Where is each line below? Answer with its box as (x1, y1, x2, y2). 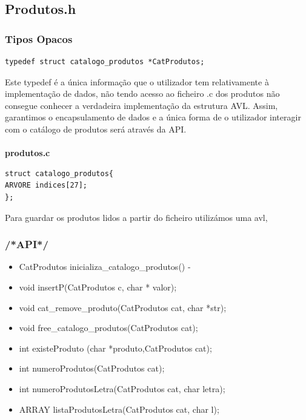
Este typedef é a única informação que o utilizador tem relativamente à (5, 75, 269, 88)
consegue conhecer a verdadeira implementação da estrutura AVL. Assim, (5, 99, 278, 111)
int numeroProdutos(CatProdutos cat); (19, 362, 165, 375)
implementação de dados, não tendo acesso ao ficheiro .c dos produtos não (5, 87, 280, 100)
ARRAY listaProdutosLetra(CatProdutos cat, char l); (19, 402, 219, 415)
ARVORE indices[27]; (5, 181, 88, 190)
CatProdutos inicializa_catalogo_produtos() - (19, 260, 191, 273)
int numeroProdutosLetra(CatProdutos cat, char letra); (19, 382, 225, 395)
